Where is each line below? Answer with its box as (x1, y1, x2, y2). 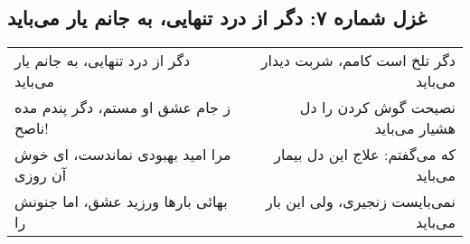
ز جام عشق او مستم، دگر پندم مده (14, 97, 231, 118)
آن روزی (14, 164, 67, 186)
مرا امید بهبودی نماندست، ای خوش (14, 144, 231, 165)
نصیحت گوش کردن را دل (299, 97, 456, 118)
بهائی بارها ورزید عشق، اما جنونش (14, 191, 228, 212)
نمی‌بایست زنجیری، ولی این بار (265, 191, 456, 212)
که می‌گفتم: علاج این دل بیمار (274, 144, 456, 165)
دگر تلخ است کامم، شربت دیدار (260, 50, 456, 71)
